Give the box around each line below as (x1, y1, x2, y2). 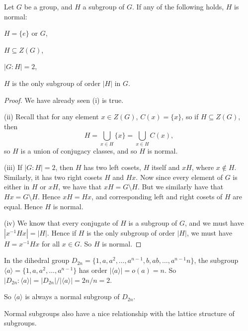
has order (79, 265, 107, 275)
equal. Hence (4, 201, 43, 211)
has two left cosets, (83, 162, 142, 172)
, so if (181, 111, 199, 122)
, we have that (58, 181, 102, 192)
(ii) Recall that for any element (4, 111, 99, 122)
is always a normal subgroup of (25, 291, 120, 302)
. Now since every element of (136, 171, 223, 182)
